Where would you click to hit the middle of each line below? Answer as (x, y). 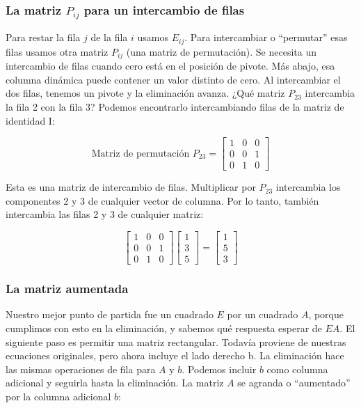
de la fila (109, 37)
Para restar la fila (43, 37)
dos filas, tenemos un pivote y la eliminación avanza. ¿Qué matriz (145, 93)
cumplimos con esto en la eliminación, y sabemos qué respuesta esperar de (164, 328)
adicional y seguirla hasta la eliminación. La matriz (115, 383)
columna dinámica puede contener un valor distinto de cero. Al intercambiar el (173, 79)
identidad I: (30, 120)
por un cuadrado (263, 314)
